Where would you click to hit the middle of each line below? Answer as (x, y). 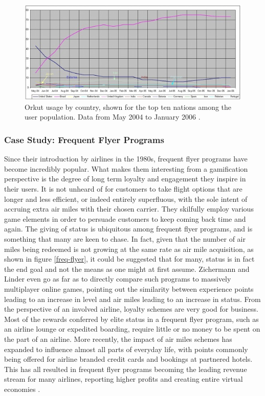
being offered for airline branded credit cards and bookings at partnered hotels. (128, 359)
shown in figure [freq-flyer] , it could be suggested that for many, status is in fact (129, 259)
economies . (22, 389)
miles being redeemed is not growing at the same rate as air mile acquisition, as (129, 249)
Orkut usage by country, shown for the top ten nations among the (128, 107)
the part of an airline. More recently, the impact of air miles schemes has (118, 339)
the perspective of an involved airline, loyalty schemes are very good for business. (131, 309)
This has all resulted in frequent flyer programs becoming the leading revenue (126, 369)
